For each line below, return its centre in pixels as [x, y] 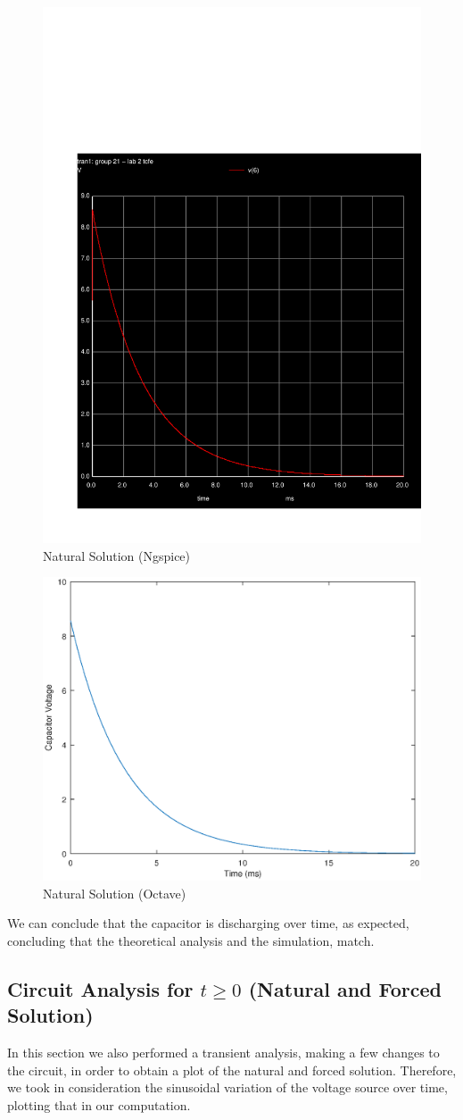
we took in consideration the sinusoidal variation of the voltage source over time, [227, 1087]
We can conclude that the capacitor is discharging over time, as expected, [208, 923]
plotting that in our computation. [99, 1104]
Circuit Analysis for [100, 988]
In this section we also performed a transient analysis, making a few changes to [223, 1053]
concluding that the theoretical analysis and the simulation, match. [191, 940]
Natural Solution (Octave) [115, 893]
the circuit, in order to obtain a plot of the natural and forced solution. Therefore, [232, 1070]
